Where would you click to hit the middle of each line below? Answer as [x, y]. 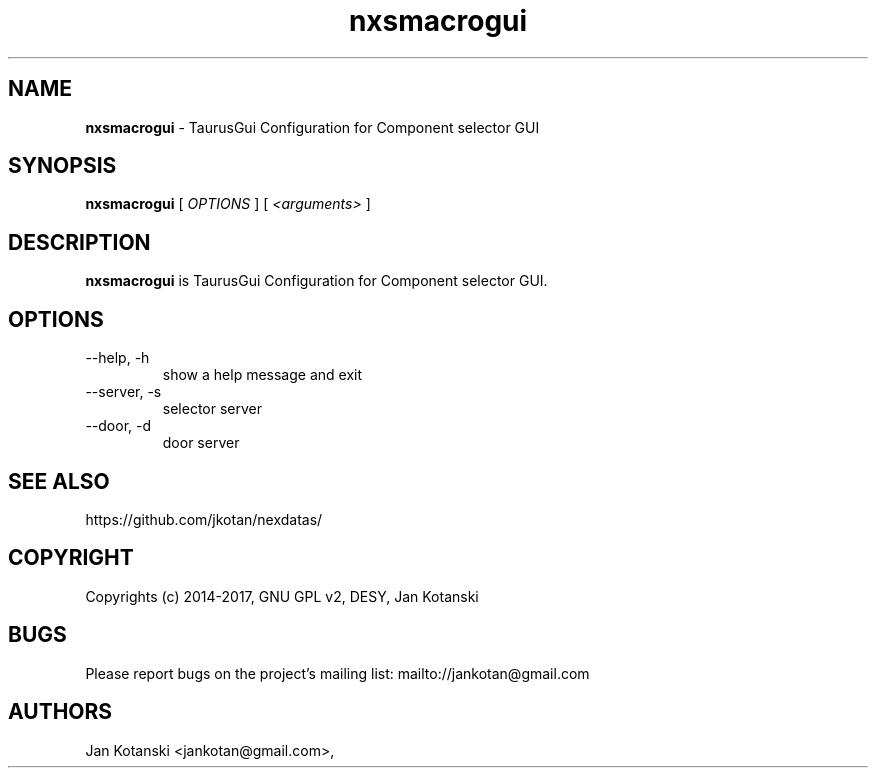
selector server [212, 409]
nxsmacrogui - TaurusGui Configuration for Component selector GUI [312, 127]
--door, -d [118, 426]
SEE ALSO [59, 481]
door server [201, 443]
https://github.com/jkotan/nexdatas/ [204, 519]
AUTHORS [60, 712]
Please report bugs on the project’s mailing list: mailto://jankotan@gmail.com [337, 673]
